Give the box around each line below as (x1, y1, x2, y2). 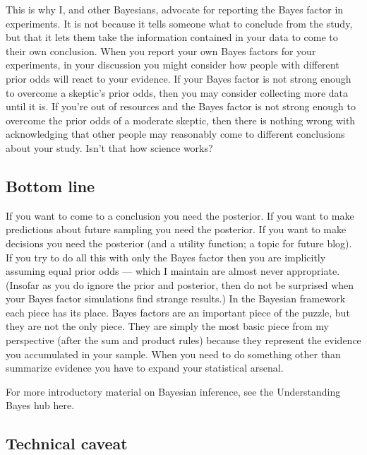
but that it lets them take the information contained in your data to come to (6, 30, 338, 45)
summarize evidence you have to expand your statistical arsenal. (6, 360, 284, 375)
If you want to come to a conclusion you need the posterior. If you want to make (6, 208, 354, 223)
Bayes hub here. (6, 398, 75, 413)
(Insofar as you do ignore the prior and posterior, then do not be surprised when (6, 277, 354, 292)
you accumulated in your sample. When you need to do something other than (6, 346, 341, 361)
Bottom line (6, 175, 95, 196)
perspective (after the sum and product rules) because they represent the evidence (6, 333, 361, 348)
